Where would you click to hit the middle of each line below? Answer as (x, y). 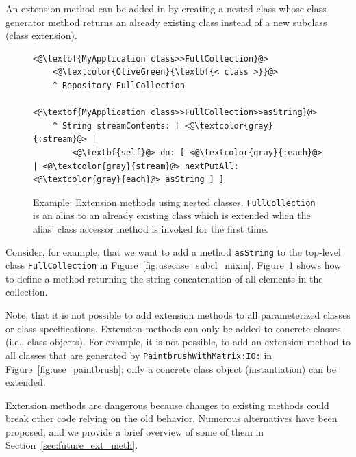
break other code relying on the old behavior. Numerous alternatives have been (171, 418)
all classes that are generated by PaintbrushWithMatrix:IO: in (139, 355)
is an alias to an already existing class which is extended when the (172, 215)
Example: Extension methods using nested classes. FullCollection (174, 201)
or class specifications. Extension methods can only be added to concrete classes (173, 328)
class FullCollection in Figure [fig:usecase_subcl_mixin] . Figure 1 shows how (174, 265)
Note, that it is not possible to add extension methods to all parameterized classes (178, 315)
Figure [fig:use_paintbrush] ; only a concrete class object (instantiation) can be (171, 368)
